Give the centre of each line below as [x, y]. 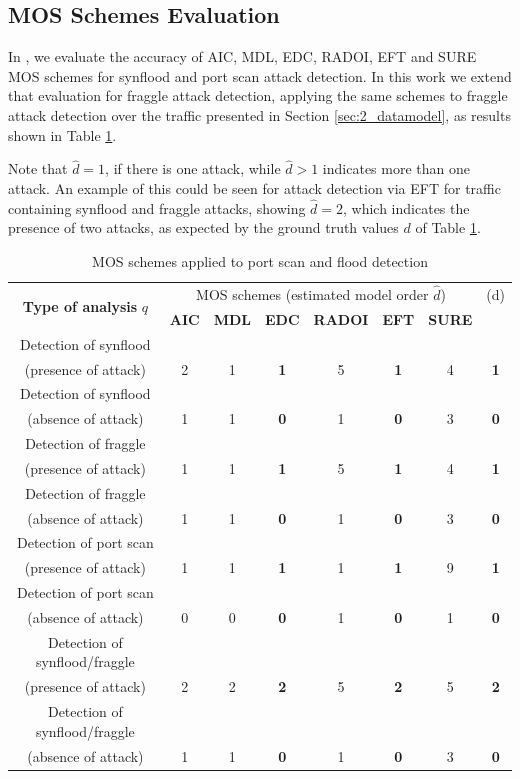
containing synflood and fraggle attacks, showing [157, 207]
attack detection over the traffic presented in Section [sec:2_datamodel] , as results [259, 114]
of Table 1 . [448, 227]
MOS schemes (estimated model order [312, 294]
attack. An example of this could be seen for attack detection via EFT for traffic [254, 187]
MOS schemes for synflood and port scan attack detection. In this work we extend [260, 75]
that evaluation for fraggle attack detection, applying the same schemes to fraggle [258, 95]
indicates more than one [396, 168]
